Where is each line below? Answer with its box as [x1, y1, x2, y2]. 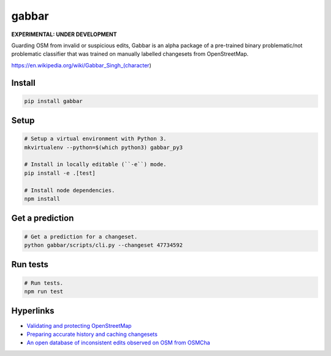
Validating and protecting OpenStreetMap [26, 322, 132, 329]
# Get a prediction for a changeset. [24, 233, 138, 240]
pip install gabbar [24, 97, 83, 104]
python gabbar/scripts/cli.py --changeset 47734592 [24, 242, 183, 249]
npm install [24, 195, 61, 202]
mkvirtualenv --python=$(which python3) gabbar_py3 [24, 144, 183, 151]
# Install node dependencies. [24, 187, 115, 194]
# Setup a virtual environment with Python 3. [24, 135, 167, 142]
